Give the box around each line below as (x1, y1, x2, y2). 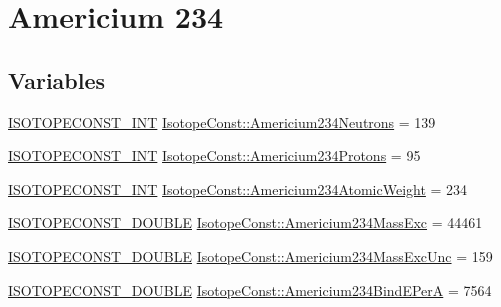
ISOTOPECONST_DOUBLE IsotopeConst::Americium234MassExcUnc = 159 (8, 245, 493, 266)
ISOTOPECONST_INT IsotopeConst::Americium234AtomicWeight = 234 (8, 178, 468, 199)
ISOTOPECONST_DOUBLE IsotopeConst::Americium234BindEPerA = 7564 (8, 279, 492, 300)
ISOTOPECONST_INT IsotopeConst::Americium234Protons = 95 (8, 145, 421, 166)
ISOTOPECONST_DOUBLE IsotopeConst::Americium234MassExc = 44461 (8, 212, 483, 233)
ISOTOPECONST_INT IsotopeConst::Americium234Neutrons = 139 (8, 111, 436, 132)
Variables (8, 64, 106, 95)
